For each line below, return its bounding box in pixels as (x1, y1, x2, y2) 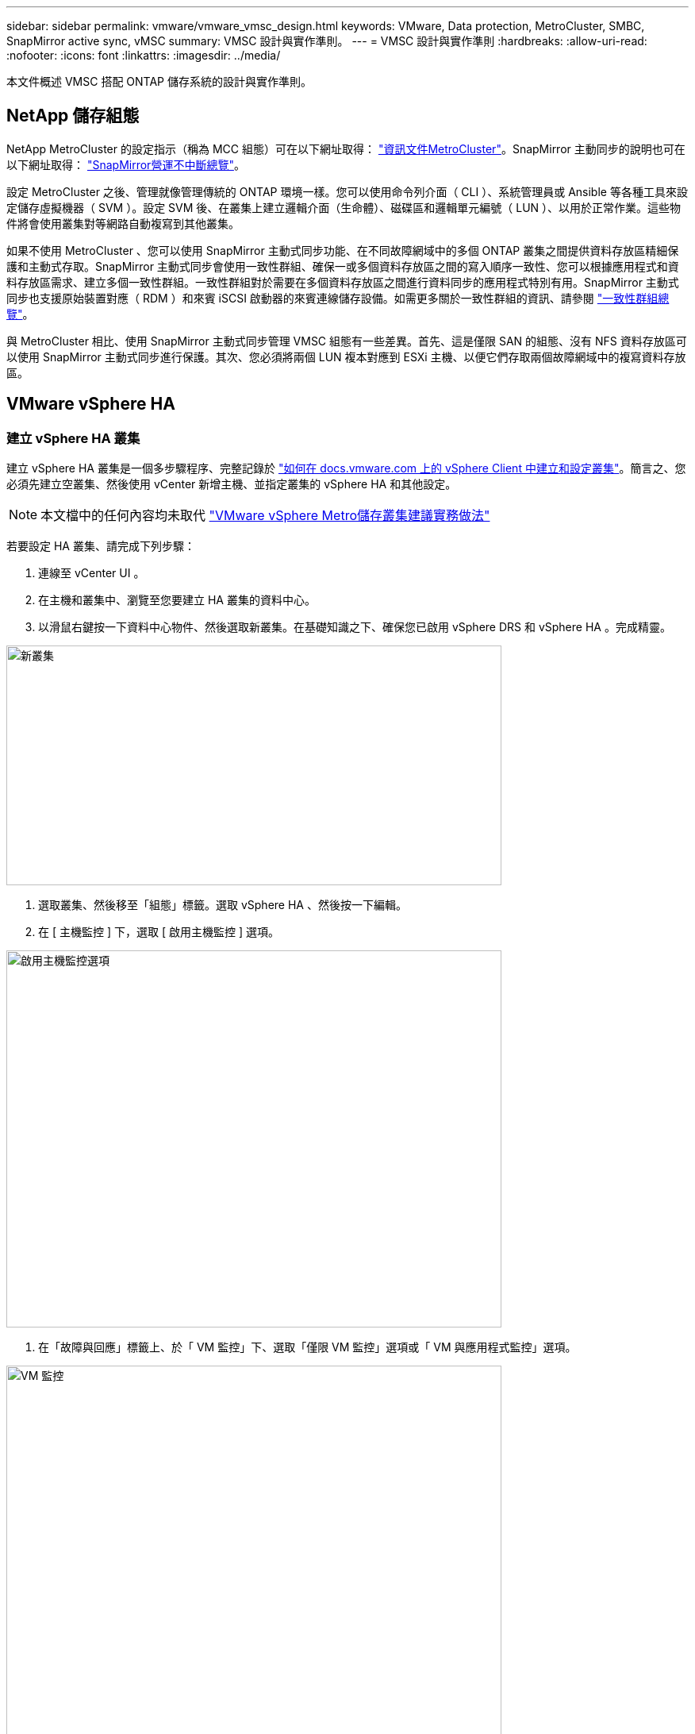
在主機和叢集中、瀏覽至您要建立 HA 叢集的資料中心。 (38, 593, 316, 607)
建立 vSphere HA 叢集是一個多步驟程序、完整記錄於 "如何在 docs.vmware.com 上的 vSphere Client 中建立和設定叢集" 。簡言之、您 (6, 461, 686, 476)
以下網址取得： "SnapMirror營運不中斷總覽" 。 (6, 157, 245, 171)
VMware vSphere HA (6, 394, 175, 414)
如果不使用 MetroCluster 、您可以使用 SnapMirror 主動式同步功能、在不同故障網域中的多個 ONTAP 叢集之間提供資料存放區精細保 (6, 243, 679, 257)
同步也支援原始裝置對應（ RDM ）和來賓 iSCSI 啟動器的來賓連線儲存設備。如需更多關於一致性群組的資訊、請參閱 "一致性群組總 (6, 291, 670, 305)
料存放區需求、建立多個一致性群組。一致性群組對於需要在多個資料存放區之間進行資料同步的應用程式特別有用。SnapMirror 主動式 (6, 275, 679, 289)
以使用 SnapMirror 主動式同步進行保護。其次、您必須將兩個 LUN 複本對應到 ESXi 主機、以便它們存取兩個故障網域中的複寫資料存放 (6, 349, 686, 364)
